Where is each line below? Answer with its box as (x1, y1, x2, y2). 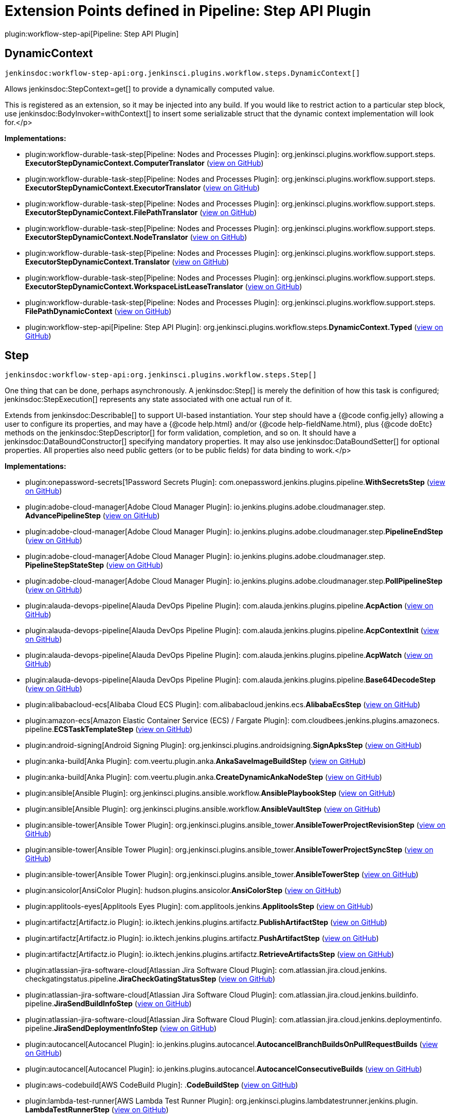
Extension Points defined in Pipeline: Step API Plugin (5, 2, 371, 20)
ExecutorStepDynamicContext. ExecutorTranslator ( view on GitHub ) (25, 183, 260, 192)
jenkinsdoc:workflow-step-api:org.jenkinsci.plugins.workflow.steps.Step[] (5, 371, 317, 379)
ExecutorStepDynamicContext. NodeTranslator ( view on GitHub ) (25, 232, 247, 241)
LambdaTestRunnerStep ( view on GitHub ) (25, 1105, 169, 1114)
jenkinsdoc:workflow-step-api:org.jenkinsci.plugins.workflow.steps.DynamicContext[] (5, 68, 361, 77)
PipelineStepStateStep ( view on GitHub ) (25, 561, 163, 570)
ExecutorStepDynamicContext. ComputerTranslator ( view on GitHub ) (25, 158, 264, 167)
